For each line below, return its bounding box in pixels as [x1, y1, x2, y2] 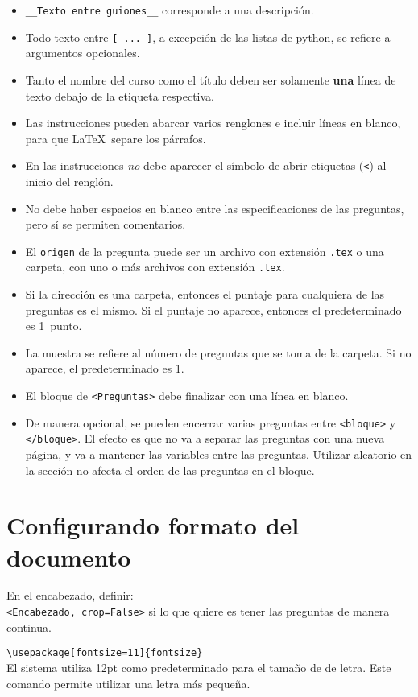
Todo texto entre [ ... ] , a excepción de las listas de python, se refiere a [25, 28, 391, 45]
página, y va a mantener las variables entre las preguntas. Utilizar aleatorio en [25, 445, 412, 462]
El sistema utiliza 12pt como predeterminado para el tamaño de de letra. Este [6, 658, 391, 675]
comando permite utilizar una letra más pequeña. [6, 674, 250, 691]
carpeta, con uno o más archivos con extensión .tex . [25, 258, 285, 275]
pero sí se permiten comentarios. [25, 216, 186, 233]
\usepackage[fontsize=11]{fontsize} [6, 647, 203, 659]
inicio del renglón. [25, 172, 114, 189]
